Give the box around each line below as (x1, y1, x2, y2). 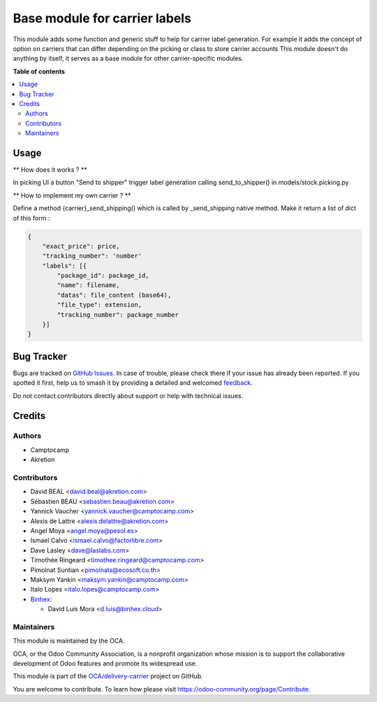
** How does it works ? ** (13, 165, 87, 174)
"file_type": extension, (57, 301, 142, 309)
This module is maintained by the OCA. (13, 636, 125, 645)
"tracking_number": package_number (57, 311, 179, 319)
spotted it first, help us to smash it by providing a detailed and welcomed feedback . (13, 379, 253, 387)
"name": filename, (57, 281, 120, 289)
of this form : (13, 214, 50, 222)
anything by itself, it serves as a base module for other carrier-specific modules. (13, 54, 244, 63)
